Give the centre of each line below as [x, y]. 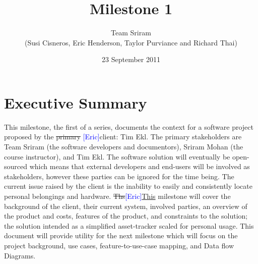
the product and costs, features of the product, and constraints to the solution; [126, 216]
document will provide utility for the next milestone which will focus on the [121, 235]
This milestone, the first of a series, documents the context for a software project [129, 126]
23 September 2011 [131, 59]
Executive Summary [76, 102]
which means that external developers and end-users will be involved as [140, 166]
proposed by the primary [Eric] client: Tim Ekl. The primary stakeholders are [123, 137]
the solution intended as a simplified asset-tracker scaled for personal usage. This [129, 225]
